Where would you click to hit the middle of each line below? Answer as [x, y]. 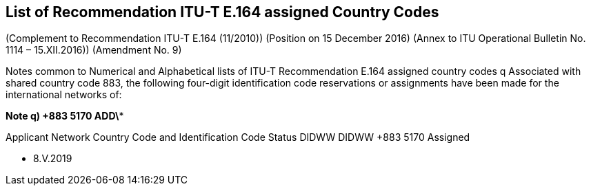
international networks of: [64, 95]
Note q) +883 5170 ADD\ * [65, 116]
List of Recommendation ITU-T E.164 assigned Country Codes [222, 12]
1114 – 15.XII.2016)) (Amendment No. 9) [94, 50]
